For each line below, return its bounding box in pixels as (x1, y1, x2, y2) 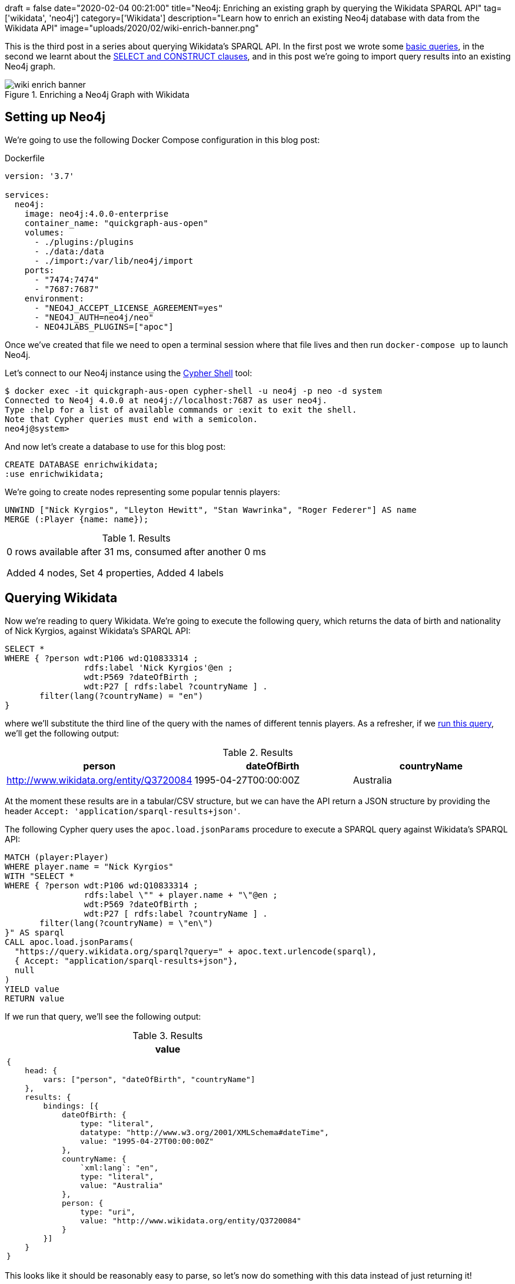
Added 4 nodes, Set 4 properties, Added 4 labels (6, 566, 224, 579)
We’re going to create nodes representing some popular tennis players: (5, 486, 280, 497)
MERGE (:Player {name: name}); (5, 514, 149, 524)
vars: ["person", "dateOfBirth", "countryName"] (43, 1074, 255, 1084)
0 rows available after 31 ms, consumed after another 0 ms (6, 545, 266, 558)
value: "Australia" (80, 1180, 164, 1190)
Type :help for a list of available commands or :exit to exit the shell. (5, 404, 357, 414)
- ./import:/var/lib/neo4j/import (34, 256, 194, 266)
